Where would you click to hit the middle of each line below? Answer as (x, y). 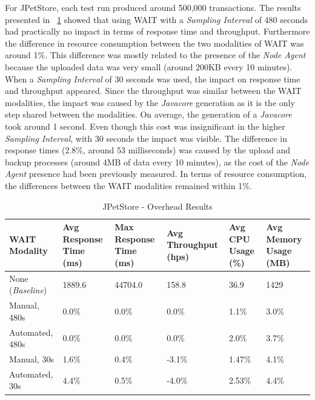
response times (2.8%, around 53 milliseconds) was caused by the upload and (148, 150)
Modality (28, 251)
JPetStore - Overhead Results (157, 206)
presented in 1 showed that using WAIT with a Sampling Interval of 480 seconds (157, 19)
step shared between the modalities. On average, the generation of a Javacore (148, 114)
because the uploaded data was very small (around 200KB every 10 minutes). (149, 66)
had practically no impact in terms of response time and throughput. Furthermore (157, 31)
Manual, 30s (31, 359)
